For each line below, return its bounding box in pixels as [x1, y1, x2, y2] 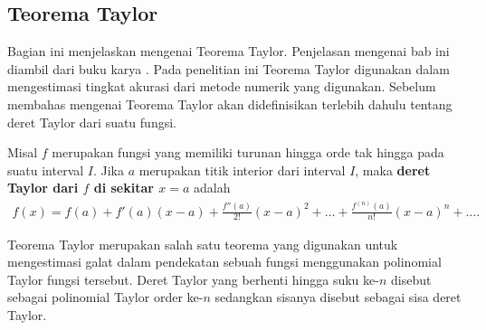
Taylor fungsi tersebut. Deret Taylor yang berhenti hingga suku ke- [7, 269, 379, 288]
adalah [194, 178, 231, 197]
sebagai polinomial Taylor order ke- [7, 288, 204, 306]
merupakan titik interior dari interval [138, 160, 346, 179]
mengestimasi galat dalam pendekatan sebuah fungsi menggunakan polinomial [7, 252, 442, 271]
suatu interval [7, 160, 84, 179]
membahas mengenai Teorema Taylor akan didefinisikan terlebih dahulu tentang [7, 94, 453, 113]
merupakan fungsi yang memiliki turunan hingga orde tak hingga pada [52, 143, 444, 162]
